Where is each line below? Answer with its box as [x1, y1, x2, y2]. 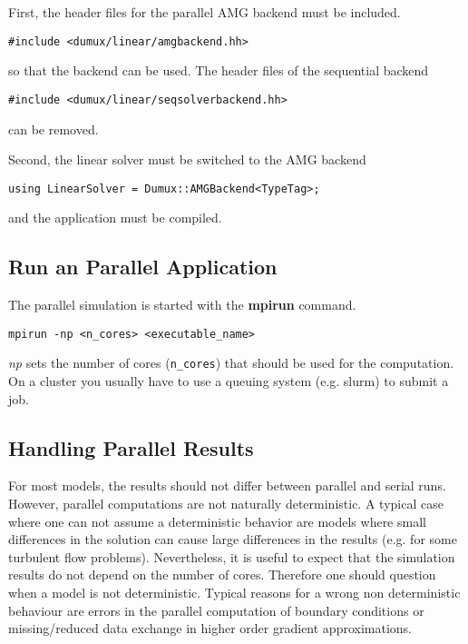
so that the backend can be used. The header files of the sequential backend [8, 61, 429, 80]
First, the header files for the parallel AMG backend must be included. [8, 3, 401, 21]
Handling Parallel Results [8, 433, 254, 461]
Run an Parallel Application [8, 253, 278, 281]
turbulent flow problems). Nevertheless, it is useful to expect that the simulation [8, 547, 455, 566]
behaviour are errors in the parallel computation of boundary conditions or [8, 600, 424, 619]
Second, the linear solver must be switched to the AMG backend [8, 150, 366, 169]
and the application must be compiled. [8, 208, 222, 227]
